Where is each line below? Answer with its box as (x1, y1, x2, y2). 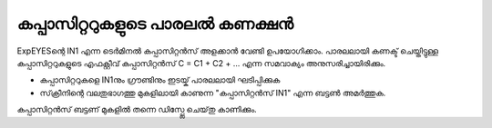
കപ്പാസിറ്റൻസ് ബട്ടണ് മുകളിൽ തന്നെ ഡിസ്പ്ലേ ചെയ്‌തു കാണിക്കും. (16, 104, 257, 115)
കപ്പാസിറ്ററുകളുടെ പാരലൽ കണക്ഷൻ (16, 14, 294, 34)
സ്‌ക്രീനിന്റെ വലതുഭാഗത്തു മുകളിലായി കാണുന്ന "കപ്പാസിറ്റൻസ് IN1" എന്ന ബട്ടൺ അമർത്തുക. (39, 87, 386, 98)
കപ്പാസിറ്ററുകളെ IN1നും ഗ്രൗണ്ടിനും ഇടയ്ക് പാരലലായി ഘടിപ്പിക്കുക (39, 74, 281, 85)
